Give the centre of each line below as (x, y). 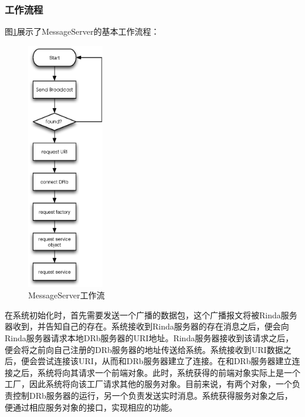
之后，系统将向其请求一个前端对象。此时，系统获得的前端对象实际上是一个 (156, 372)
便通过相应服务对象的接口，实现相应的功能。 (91, 407)
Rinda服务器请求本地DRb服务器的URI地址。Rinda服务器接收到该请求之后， (149, 338)
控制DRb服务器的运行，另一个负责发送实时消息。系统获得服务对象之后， (152, 395)
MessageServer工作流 (67, 295)
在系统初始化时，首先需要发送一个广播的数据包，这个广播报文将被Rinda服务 (151, 315)
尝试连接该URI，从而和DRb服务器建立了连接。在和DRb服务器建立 (165, 361)
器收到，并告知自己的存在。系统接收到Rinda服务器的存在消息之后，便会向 (147, 326)
